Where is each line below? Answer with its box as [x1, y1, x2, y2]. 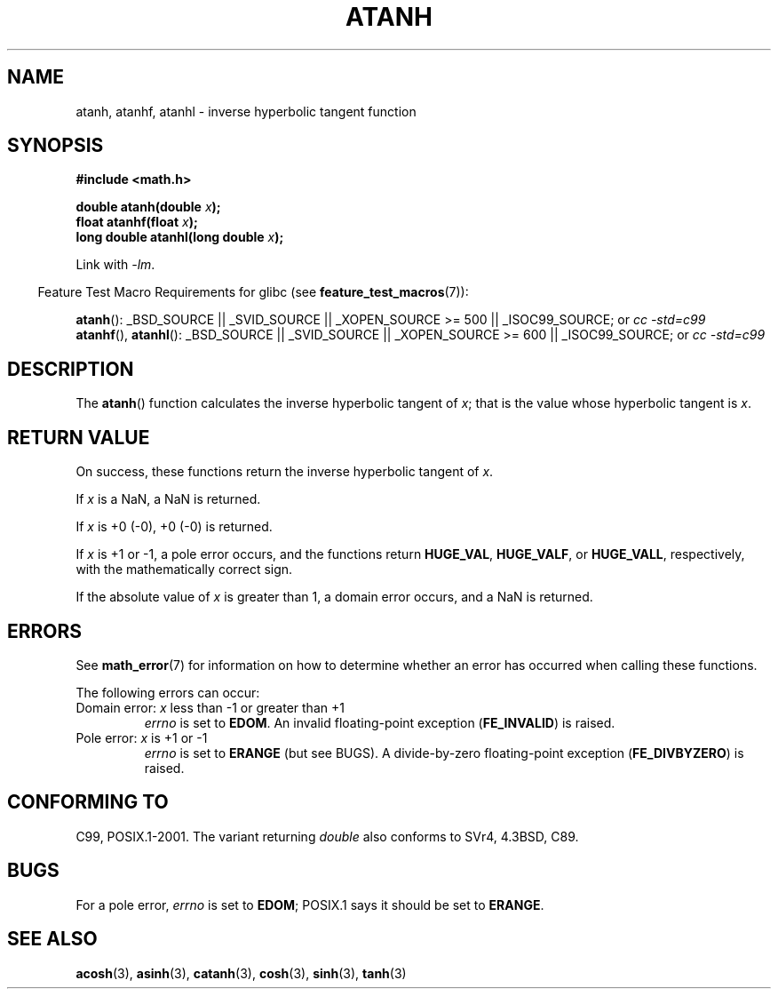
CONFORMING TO [7, 791, 169, 814]
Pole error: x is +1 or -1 [75, 729, 208, 745]
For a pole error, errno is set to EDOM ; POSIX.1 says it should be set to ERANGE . [75, 896, 544, 912]
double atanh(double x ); [75, 199, 221, 215]
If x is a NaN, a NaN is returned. [75, 491, 261, 507]
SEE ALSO [7, 928, 98, 951]
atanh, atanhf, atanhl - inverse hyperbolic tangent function [75, 103, 417, 119]
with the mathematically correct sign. [75, 562, 293, 578]
